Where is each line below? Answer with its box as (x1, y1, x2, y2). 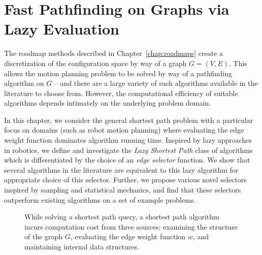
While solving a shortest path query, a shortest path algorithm (24, 211, 219, 222)
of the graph (24, 231, 63, 242)
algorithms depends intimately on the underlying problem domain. (4, 98, 211, 108)
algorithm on (4, 78, 44, 88)
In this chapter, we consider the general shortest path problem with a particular (4, 114, 253, 125)
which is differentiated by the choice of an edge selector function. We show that (4, 154, 250, 165)
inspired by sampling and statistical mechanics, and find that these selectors (4, 184, 241, 195)
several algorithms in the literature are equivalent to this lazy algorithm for (4, 164, 239, 175)
